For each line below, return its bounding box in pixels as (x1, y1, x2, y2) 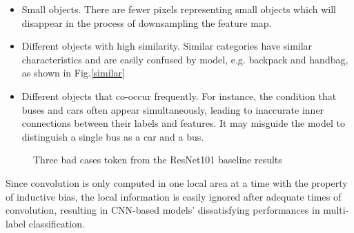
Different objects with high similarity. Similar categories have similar (21, 39, 313, 53)
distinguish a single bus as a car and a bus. (21, 129, 204, 143)
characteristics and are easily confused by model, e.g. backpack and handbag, (21, 52, 348, 66)
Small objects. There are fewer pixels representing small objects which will (21, 2, 336, 16)
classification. (28, 216, 85, 230)
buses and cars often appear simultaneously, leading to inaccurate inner (21, 102, 324, 116)
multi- (323, 203, 349, 217)
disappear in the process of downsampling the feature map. (21, 15, 272, 30)
